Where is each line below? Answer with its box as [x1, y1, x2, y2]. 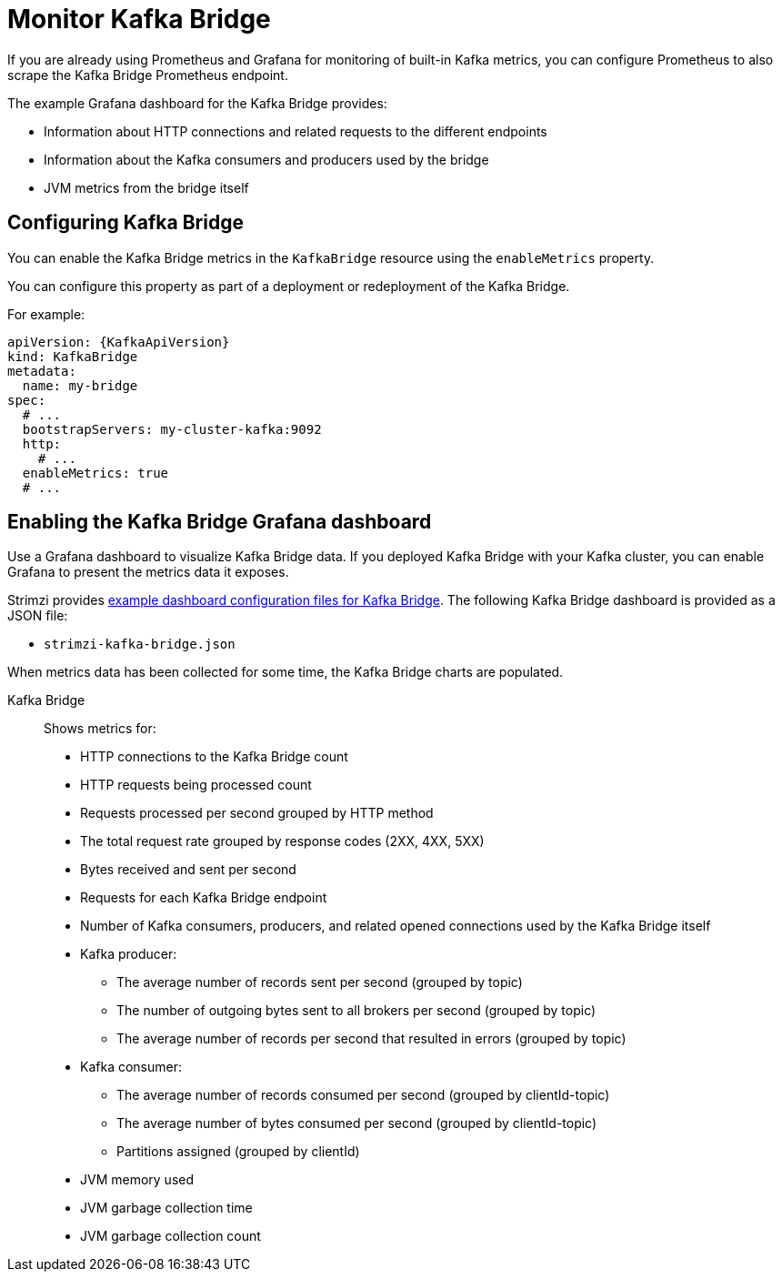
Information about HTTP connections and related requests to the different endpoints [44, 123, 547, 139]
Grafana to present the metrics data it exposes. [7, 564, 289, 580]
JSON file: [7, 608, 68, 624]
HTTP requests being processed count [80, 777, 312, 793]
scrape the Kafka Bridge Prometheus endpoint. [7, 66, 288, 83]
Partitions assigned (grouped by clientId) [116, 1143, 360, 1160]
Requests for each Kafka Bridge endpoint [80, 890, 327, 906]
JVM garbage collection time [80, 1200, 253, 1216]
